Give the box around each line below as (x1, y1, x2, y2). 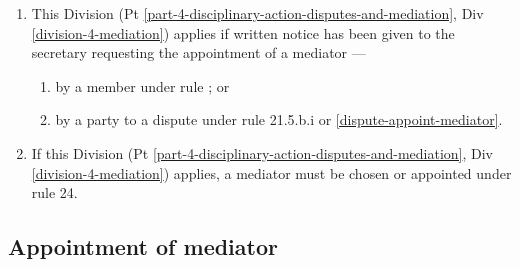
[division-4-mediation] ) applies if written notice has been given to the (31, 22, 455, 43)
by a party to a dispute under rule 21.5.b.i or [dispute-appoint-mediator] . (55, 109, 503, 130)
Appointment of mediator (8, 231, 278, 262)
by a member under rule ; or (55, 75, 230, 96)
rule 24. (31, 182, 78, 203)
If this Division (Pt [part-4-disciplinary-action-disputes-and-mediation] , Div (31, 142, 493, 163)
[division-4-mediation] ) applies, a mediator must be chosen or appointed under (31, 162, 512, 183)
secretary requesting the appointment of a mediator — (31, 42, 366, 63)
